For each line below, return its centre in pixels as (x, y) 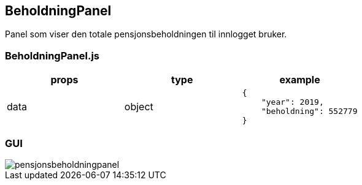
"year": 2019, (292, 102)
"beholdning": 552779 (309, 111)
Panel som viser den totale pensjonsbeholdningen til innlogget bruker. (146, 34)
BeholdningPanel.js (52, 55)
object (139, 107)
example (300, 80)
